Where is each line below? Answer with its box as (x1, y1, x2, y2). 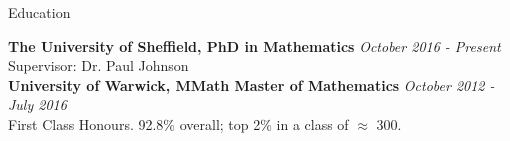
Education (8, 2, 71, 22)
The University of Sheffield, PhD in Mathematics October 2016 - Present (8, 35, 501, 56)
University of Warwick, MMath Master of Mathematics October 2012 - (8, 74, 495, 95)
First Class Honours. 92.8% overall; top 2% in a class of (8, 113, 349, 134)
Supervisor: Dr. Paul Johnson (8, 55, 189, 76)
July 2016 (8, 94, 67, 115)
